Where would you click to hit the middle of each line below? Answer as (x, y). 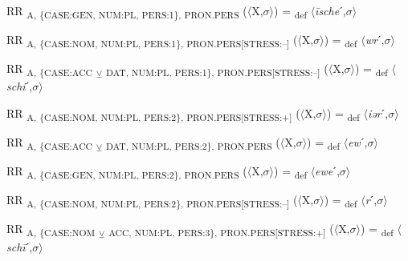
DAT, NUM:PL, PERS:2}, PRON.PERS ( (193, 143)
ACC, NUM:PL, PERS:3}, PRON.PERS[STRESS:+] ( (221, 230)
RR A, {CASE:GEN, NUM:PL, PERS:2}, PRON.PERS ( (127, 172)
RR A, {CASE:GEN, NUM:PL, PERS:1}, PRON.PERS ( (127, 12)
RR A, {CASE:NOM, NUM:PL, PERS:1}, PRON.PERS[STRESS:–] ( (152, 40)
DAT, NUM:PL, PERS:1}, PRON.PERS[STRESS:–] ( (217, 70)
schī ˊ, (20, 246)
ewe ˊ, (327, 171)
